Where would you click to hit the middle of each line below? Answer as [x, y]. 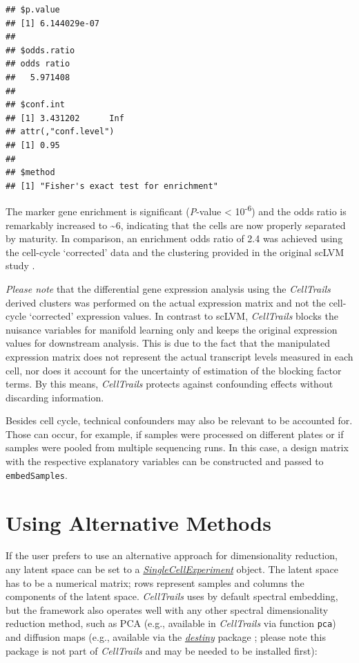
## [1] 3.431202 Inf [65, 118]
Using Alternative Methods [138, 522]
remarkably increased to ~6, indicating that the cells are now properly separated [176, 225]
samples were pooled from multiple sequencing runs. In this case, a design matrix [177, 447]
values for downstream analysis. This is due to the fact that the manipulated [168, 343]
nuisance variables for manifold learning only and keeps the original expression [172, 329]
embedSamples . [37, 474]
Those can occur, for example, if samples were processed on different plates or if [175, 434]
